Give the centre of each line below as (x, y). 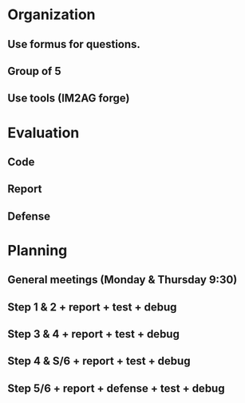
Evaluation (43, 132)
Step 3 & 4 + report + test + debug (94, 334)
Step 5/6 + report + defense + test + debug (116, 388)
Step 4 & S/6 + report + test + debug (99, 361)
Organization (51, 15)
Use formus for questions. (74, 44)
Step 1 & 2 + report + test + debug (92, 307)
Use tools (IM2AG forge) (69, 99)
